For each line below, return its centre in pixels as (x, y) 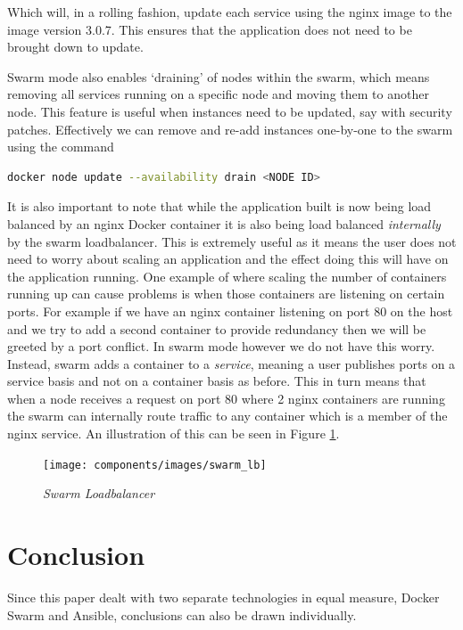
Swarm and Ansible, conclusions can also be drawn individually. (182, 614)
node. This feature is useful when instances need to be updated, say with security (230, 111)
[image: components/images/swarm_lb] (155, 465)
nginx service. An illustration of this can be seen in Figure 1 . (174, 434)
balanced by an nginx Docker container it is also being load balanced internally (224, 223)
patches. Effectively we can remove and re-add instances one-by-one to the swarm (230, 129)
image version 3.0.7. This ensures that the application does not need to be (210, 29)
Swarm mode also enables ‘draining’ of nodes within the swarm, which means (219, 76)
